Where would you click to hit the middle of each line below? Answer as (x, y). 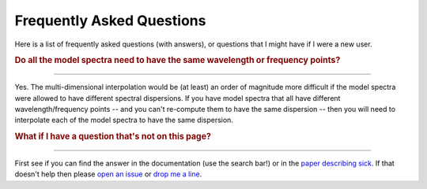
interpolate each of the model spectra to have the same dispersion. (124, 120)
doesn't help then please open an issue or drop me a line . (108, 174)
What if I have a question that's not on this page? (113, 136)
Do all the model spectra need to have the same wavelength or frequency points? (178, 61)
